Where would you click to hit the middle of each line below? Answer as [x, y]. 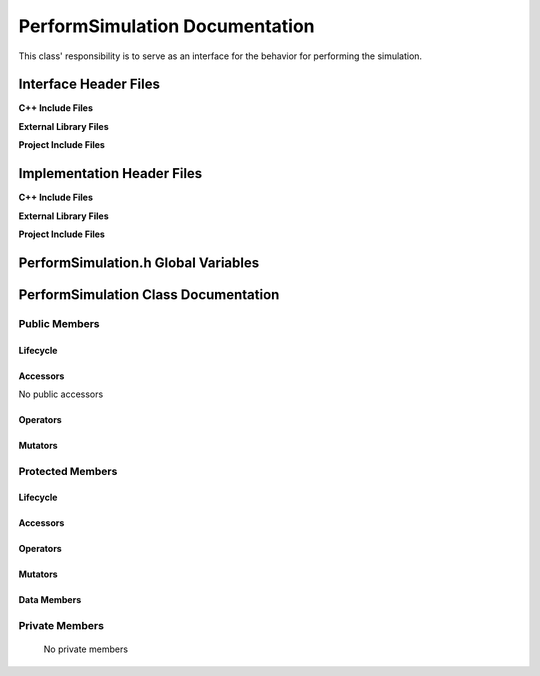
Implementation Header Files [110, 173]
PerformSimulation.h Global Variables [139, 262]
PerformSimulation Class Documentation [149, 294]
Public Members [59, 323]
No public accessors [61, 394]
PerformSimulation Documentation [166, 26]
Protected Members [68, 471]
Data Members [50, 600]
